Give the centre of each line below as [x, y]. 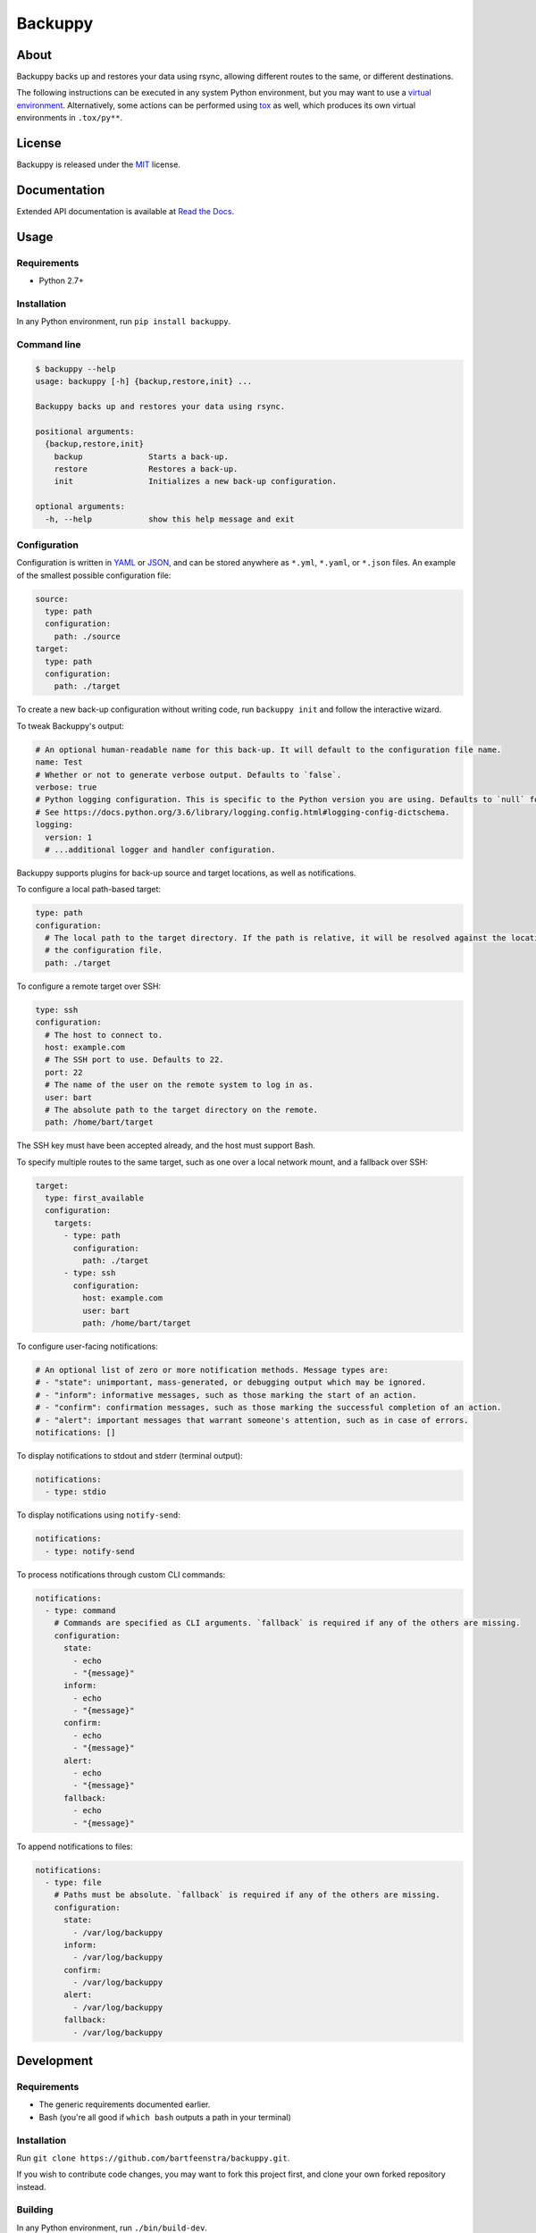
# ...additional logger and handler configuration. [160, 849]
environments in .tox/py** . [70, 118]
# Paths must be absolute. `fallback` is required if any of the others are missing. [247, 1895]
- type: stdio [76, 1492]
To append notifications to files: [75, 1846]
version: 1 [69, 837]
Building [35, 2210]
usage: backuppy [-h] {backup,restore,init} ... [144, 381]
